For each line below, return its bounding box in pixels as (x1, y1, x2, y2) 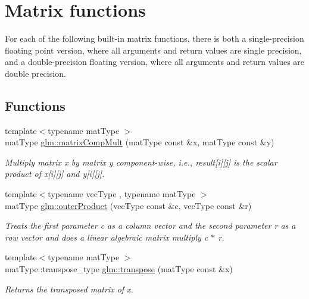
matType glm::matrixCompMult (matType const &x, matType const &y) (5, 136, 274, 148)
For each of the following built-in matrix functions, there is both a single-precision (5, 32, 304, 45)
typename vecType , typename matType (48, 188, 196, 200)
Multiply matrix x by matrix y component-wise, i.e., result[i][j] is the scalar (5, 155, 277, 168)
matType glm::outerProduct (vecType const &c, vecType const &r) (5, 199, 252, 211)
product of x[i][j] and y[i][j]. (5, 167, 105, 180)
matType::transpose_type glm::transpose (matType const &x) (5, 263, 233, 275)
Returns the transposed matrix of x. (5, 282, 133, 295)
